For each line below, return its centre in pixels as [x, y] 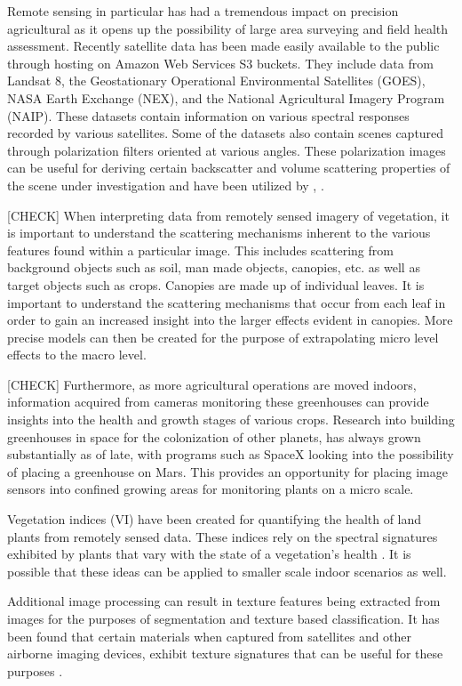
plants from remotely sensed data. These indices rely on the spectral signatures [223, 536]
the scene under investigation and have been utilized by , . [166, 185]
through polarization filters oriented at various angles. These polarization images [227, 150]
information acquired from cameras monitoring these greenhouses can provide [218, 402]
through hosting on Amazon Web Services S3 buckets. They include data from [220, 63]
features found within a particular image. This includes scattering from [200, 250]
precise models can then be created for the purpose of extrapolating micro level [223, 337]
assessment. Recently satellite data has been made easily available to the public [223, 46]
